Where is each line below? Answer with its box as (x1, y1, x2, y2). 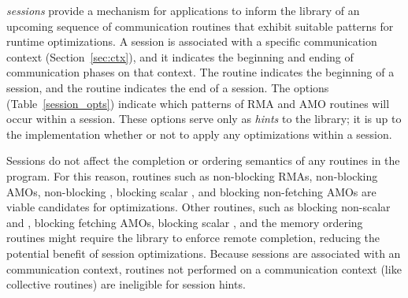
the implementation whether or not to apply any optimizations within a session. (6, 125, 392, 142)
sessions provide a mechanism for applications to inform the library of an (6, 2, 360, 18)
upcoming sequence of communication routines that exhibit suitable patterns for (6, 17, 394, 34)
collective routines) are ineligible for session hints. (6, 276, 246, 292)
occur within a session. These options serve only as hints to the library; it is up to (6, 110, 402, 127)
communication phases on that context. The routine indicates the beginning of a (6, 64, 395, 80)
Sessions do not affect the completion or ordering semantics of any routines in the (6, 152, 400, 169)
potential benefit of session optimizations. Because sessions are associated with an (6, 244, 401, 261)
